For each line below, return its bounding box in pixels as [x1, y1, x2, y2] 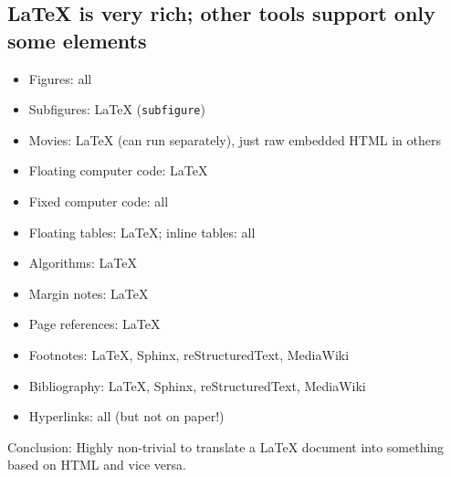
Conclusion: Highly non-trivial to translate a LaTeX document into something [7, 437, 445, 456]
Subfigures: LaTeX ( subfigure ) [28, 100, 205, 119]
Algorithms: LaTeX [28, 253, 137, 272]
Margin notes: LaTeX [28, 283, 149, 302]
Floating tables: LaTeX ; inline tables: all [28, 222, 256, 241]
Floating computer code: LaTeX [28, 161, 208, 180]
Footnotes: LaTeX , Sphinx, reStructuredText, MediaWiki [28, 345, 350, 364]
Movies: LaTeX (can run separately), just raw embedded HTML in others [28, 130, 441, 149]
